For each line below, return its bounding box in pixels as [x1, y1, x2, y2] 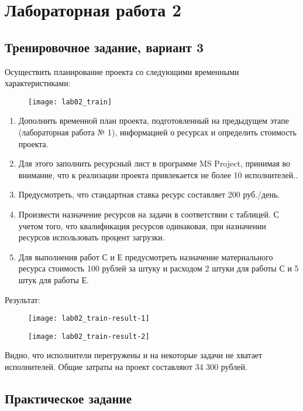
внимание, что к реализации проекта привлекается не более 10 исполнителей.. [18, 168, 298, 181]
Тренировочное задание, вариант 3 [5, 38, 204, 56]
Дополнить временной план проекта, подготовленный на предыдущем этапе [18, 114, 289, 127]
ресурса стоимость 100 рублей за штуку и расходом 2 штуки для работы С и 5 [18, 262, 299, 274]
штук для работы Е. [18, 273, 89, 286]
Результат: [5, 293, 40, 305]
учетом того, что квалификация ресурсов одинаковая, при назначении [18, 219, 266, 232]
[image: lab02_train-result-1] [28, 314, 150, 323]
